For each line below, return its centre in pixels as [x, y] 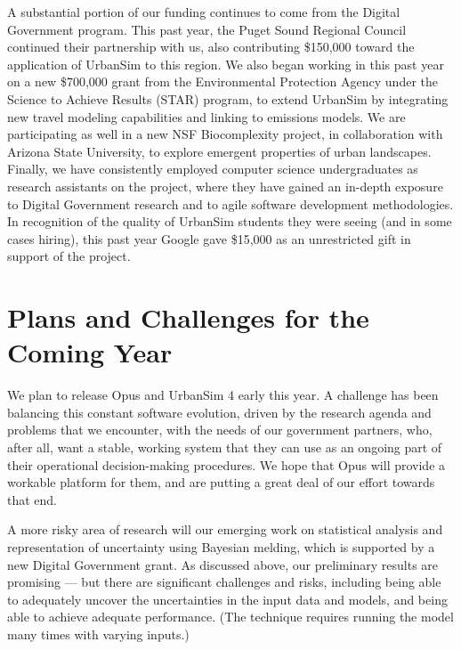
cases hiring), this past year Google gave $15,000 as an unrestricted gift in [209, 238]
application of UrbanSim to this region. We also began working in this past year [226, 64]
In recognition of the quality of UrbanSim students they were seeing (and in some [230, 221]
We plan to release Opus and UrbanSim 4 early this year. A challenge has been [223, 395]
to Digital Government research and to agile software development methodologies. [230, 203]
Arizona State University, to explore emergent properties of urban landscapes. [219, 151]
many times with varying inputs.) [98, 634]
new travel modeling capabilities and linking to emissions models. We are [206, 116]
